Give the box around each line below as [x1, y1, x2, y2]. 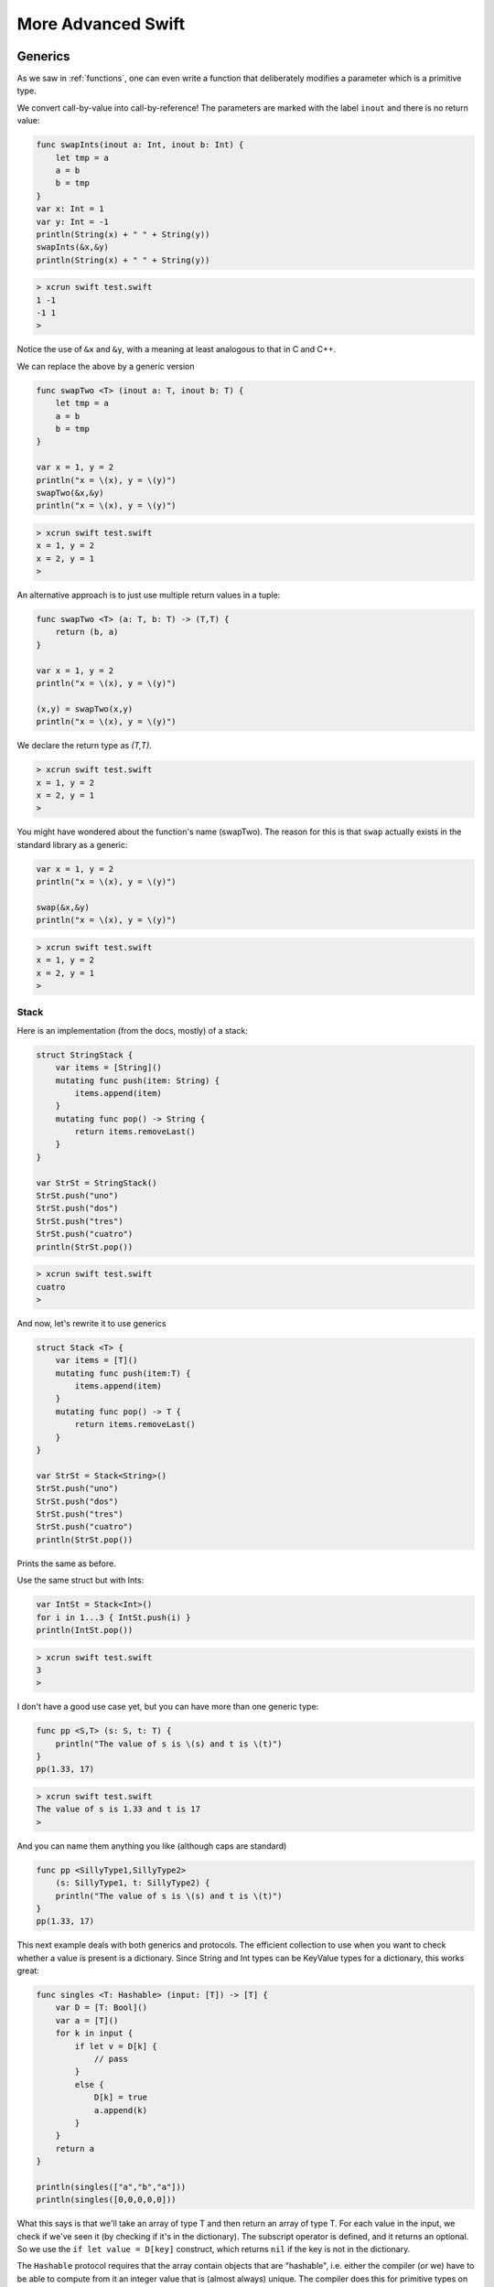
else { [74, 2079, 104, 2089]
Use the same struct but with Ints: [16, 1574, 145, 1586]
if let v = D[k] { [74, 2041, 157, 2051]
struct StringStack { [36, 1049, 134, 1060]
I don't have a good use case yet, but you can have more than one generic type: [16, 1702, 319, 1713]
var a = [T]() [55, 2015, 119, 2025]
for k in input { [55, 2028, 134, 2039]
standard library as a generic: [16, 839, 128, 850]
